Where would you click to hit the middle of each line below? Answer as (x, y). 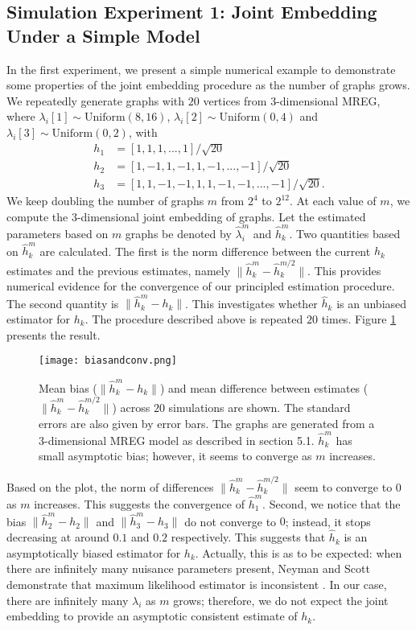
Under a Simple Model (103, 35)
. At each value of (333, 200)
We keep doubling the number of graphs (105, 200)
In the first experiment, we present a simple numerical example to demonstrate (201, 69)
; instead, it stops (328, 521)
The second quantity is (63, 303)
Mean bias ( (68, 387)
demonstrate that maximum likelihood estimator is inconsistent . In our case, (197, 584)
